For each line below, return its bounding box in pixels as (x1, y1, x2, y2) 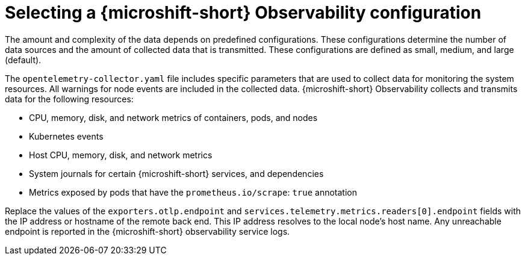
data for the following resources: (5, 93, 134, 104)
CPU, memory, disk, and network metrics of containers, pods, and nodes (29, 112, 318, 123)
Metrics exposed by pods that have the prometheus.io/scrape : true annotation (29, 187, 357, 197)
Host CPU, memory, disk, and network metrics (29, 149, 213, 160)
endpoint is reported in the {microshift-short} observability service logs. (5, 226, 290, 237)
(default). (5, 54, 42, 65)
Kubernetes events (29, 131, 104, 141)
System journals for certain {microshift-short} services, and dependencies (29, 168, 324, 179)
